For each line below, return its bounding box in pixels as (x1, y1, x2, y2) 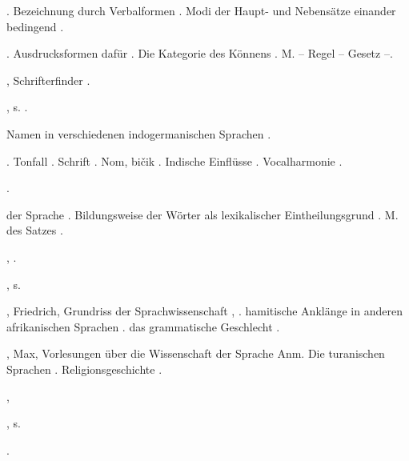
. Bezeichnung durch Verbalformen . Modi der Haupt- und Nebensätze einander (6, 2, 396, 18)
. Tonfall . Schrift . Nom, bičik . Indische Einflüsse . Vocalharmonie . (6, 152, 343, 169)
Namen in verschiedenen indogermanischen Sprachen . (6, 125, 271, 142)
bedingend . (6, 18, 64, 34)
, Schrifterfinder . (6, 71, 90, 88)
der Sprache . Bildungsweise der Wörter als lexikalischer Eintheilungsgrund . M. (6, 206, 399, 222)
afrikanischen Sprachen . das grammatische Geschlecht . (6, 318, 280, 335)
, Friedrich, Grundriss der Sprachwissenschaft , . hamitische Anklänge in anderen (6, 303, 403, 319)
